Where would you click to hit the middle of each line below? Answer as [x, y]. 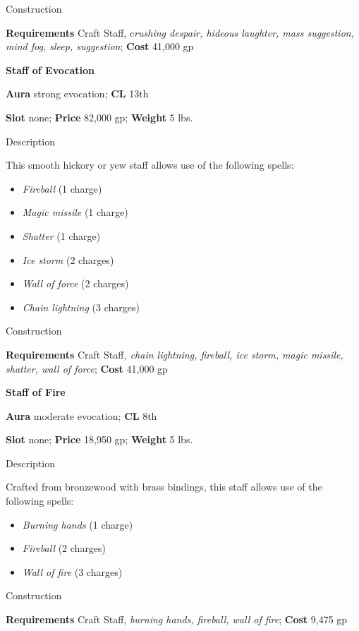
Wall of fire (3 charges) [72, 571]
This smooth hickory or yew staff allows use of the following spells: [150, 165]
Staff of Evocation [50, 70]
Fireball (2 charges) [64, 548]
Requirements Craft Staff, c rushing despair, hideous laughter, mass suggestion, [180, 32]
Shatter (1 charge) [61, 235]
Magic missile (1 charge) [75, 212]
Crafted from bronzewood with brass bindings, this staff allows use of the [164, 487]
